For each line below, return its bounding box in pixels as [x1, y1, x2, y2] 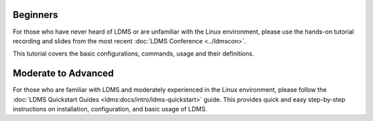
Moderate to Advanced [12, 67, 114, 79]
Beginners [12, 9, 59, 21]
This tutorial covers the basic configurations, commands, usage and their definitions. [12, 49, 255, 58]
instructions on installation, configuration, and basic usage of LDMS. [12, 104, 207, 113]
